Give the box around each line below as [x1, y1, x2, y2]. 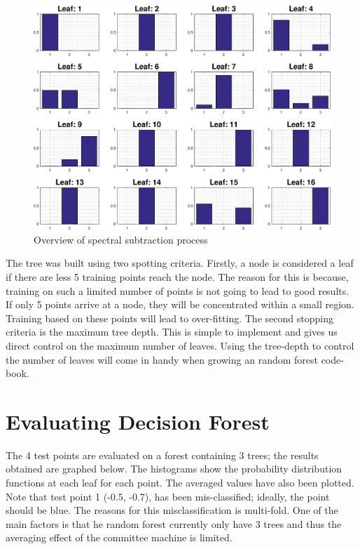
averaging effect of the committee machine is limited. [6, 530, 233, 545]
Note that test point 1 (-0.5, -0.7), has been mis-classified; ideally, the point [6, 489, 330, 503]
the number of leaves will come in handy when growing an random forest [6, 352, 318, 366]
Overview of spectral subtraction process [34, 232, 208, 246]
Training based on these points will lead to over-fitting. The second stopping [6, 310, 333, 325]
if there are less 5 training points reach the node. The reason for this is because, [6, 270, 349, 284]
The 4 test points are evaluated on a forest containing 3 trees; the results [6, 447, 319, 462]
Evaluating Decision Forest [6, 406, 270, 435]
